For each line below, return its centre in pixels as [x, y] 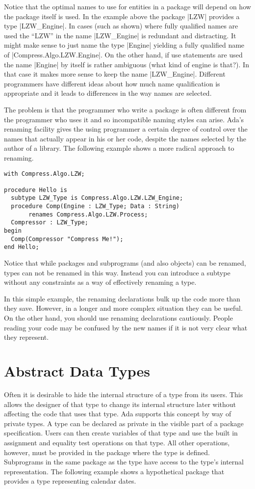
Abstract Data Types [77, 371]
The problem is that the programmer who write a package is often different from [125, 109]
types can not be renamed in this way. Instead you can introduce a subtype [117, 272]
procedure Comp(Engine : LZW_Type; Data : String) [95, 206]
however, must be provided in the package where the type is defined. [107, 452]
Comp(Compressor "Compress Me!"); [67, 239]
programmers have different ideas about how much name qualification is [112, 83]
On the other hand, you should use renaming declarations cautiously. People [118, 318]
